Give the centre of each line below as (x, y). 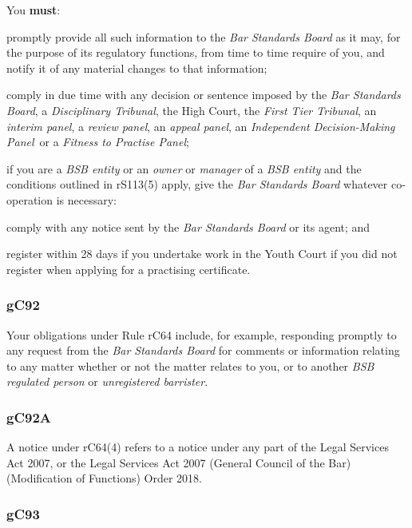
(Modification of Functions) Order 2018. (105, 478)
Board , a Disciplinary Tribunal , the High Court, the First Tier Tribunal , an (192, 110)
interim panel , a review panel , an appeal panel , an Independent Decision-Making (201, 126)
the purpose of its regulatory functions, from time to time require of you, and (196, 52)
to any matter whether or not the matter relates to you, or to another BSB (190, 365)
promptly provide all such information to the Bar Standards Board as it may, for (204, 36)
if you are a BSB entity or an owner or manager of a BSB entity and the (184, 168)
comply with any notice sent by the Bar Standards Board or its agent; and (188, 226)
